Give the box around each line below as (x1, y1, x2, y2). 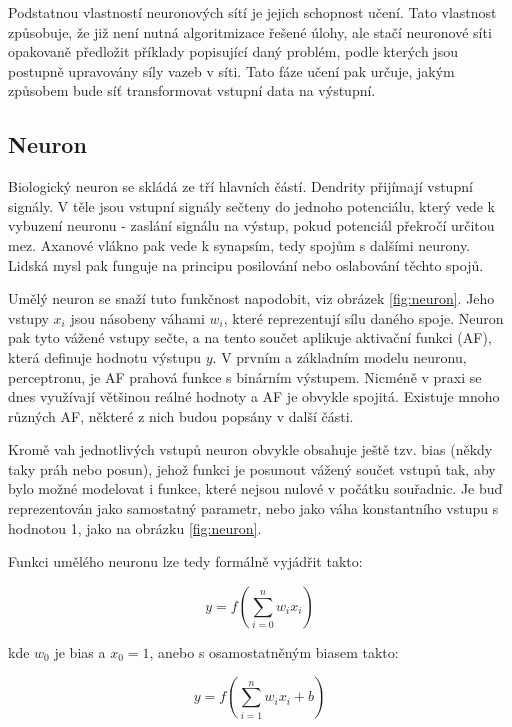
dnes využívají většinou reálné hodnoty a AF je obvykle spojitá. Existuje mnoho (8, 386, 500, 407)
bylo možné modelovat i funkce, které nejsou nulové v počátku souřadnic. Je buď (8, 478, 503, 499)
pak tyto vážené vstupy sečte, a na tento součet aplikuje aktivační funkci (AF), (8, 327, 492, 348)
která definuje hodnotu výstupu (8, 346, 202, 367)
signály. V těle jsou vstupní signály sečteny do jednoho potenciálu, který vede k (8, 195, 495, 216)
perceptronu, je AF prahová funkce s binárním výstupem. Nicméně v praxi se (8, 366, 482, 387)
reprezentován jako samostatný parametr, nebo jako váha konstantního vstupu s (8, 498, 499, 519)
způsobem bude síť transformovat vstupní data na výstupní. (8, 80, 376, 101)
